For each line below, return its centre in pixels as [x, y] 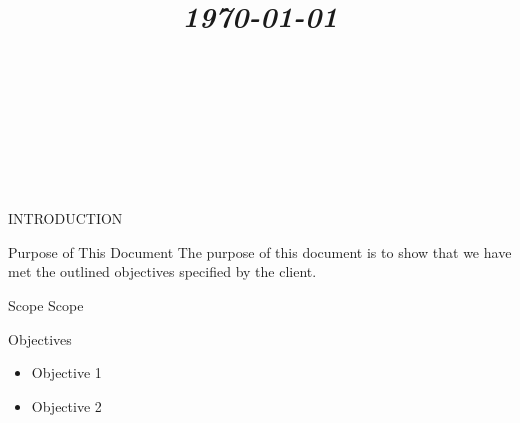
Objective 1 [66, 372]
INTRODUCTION [65, 218]
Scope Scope [46, 304]
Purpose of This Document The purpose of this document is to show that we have [260, 251]
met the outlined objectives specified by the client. [162, 271]
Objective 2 [66, 405]
